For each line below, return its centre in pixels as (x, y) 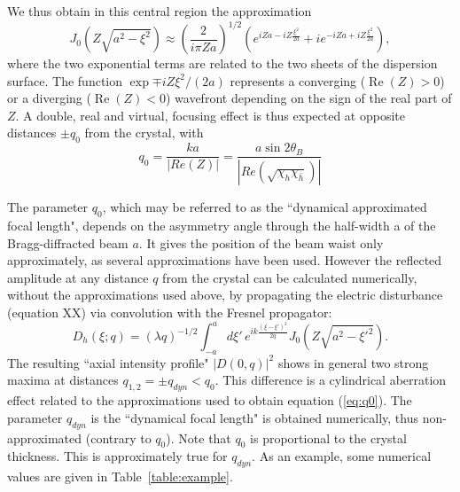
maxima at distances (63, 380)
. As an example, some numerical (342, 456)
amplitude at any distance (78, 277)
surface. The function (65, 80)
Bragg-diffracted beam (68, 242)
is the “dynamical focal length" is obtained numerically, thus (255, 417)
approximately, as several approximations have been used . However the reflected (225, 260)
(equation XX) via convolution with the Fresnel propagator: (170, 312)
